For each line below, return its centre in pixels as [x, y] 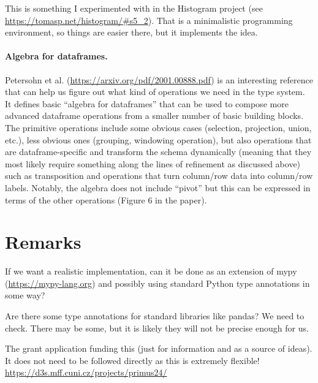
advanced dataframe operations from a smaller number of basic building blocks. [154, 116]
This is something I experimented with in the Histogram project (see [134, 8]
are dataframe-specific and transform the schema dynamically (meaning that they [158, 152]
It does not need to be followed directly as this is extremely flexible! [132, 360]
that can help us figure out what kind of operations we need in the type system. [155, 92]
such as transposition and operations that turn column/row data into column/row [159, 176]
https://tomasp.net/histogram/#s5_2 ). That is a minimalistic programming [149, 20]
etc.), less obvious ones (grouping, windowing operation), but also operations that [158, 139]
